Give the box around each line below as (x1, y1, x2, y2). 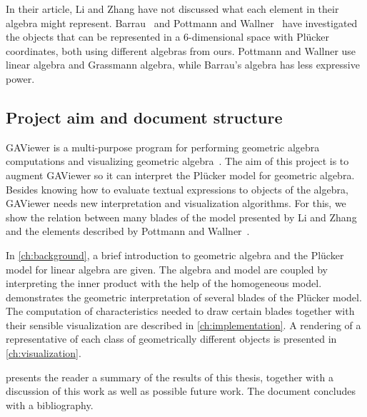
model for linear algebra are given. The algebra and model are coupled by (6, 261, 328, 276)
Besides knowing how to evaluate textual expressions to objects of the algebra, (6, 181, 348, 196)
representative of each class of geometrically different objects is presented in (6, 331, 337, 346)
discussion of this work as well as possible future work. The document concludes (6, 383, 356, 398)
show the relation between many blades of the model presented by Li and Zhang (6, 209, 357, 224)
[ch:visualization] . (6, 346, 81, 361)
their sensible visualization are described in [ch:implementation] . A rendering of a (6, 317, 361, 332)
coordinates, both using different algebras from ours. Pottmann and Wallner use (6, 43, 356, 58)
